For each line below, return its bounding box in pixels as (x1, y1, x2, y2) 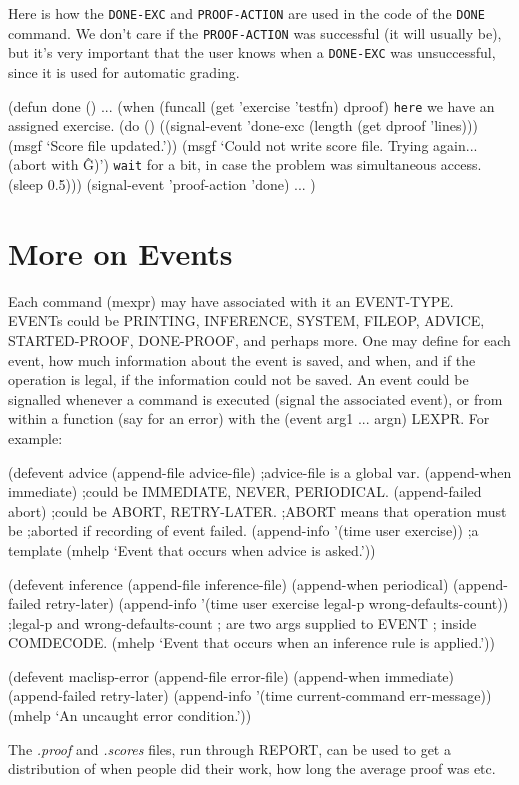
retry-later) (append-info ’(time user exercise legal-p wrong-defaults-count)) (45, 593, 509, 614)
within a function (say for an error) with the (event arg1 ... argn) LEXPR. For (8, 408, 490, 429)
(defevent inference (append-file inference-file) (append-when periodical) (8, 573, 449, 594)
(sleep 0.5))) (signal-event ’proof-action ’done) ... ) (8, 174, 316, 195)
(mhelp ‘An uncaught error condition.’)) (8, 705, 252, 726)
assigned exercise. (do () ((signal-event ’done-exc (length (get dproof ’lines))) (8, 115, 478, 136)
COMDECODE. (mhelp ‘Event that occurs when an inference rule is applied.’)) (8, 632, 496, 653)
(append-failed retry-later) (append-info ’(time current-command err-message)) (8, 685, 492, 706)
